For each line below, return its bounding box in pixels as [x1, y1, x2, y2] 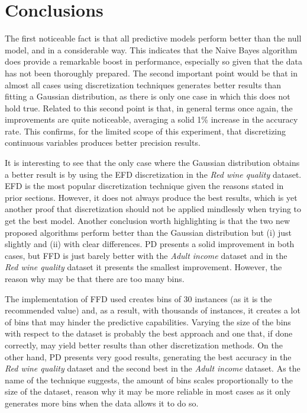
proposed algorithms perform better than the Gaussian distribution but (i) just [5, 226, 292, 238]
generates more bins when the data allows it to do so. [5, 396, 199, 409]
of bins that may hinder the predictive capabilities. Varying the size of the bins [5, 315, 291, 328]
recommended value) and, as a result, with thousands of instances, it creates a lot [5, 304, 300, 316]
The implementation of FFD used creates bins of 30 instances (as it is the [5, 292, 272, 305]
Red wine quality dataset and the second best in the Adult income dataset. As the [5, 362, 300, 374]
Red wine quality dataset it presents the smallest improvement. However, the [5, 261, 282, 273]
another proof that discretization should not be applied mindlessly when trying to [5, 203, 302, 215]
